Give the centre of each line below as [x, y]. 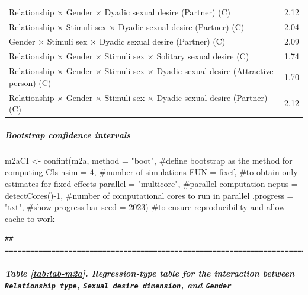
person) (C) [30, 82]
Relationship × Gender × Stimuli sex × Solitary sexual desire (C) [129, 56]
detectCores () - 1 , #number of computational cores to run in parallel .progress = [149, 195]
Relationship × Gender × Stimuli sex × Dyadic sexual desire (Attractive [141, 71]
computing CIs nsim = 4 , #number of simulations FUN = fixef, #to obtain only [151, 172]
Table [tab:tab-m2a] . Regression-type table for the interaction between [150, 273]
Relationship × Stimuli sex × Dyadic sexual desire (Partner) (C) [127, 26]
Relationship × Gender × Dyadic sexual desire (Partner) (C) [120, 12]
